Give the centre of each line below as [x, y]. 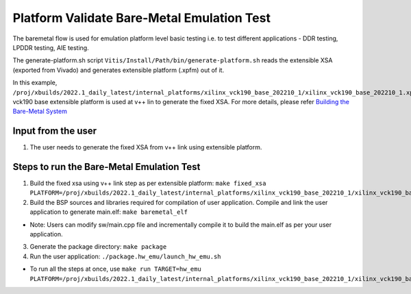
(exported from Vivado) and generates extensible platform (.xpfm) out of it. [119, 70]
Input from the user [55, 131]
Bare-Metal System [40, 111]
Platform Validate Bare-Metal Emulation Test [141, 18]
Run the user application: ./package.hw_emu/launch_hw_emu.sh [126, 256]
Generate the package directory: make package [98, 247]
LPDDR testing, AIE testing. [51, 47]
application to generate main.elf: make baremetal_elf [109, 212]
